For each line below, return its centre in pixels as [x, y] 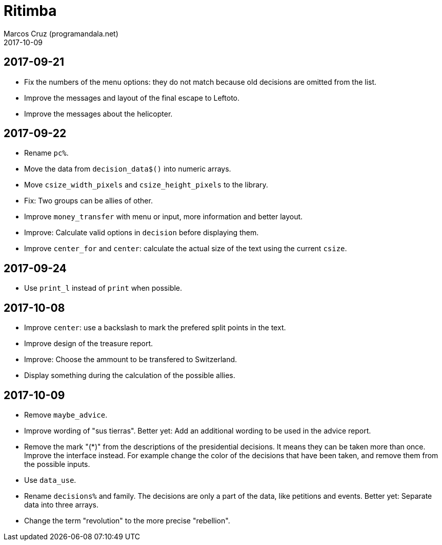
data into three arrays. [62, 504]
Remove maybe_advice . [66, 415]
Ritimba [30, 11]
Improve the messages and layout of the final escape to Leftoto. [132, 98]
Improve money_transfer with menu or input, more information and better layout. [164, 217]
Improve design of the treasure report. [89, 344]
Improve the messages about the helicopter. [98, 114]
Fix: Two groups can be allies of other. [88, 201]
